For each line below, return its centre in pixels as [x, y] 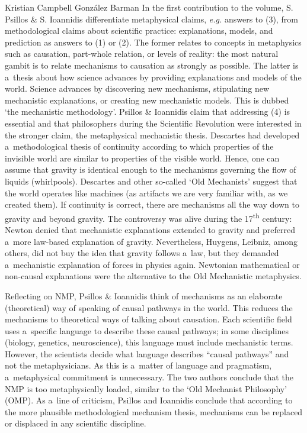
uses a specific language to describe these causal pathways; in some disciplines [147, 330]
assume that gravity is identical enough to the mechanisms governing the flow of [151, 169]
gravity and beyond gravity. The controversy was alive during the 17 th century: [148, 217]
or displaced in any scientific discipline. [76, 423]
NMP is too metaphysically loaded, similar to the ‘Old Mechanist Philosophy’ [146, 388]
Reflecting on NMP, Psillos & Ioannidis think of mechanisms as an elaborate [144, 295]
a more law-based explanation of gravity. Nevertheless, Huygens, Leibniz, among [151, 241]
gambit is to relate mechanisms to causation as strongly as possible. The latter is [152, 65]
